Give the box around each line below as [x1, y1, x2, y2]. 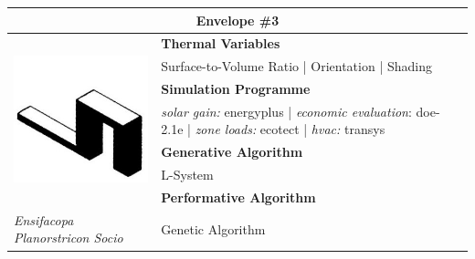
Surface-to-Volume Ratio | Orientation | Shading [161, 57, 432, 76]
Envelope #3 [195, 10, 280, 29]
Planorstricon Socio [14, 228, 123, 247]
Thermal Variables [161, 34, 280, 53]
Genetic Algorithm [161, 219, 266, 238]
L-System [161, 165, 214, 184]
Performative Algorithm [161, 188, 316, 206]
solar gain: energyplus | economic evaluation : [161, 101, 412, 120]
